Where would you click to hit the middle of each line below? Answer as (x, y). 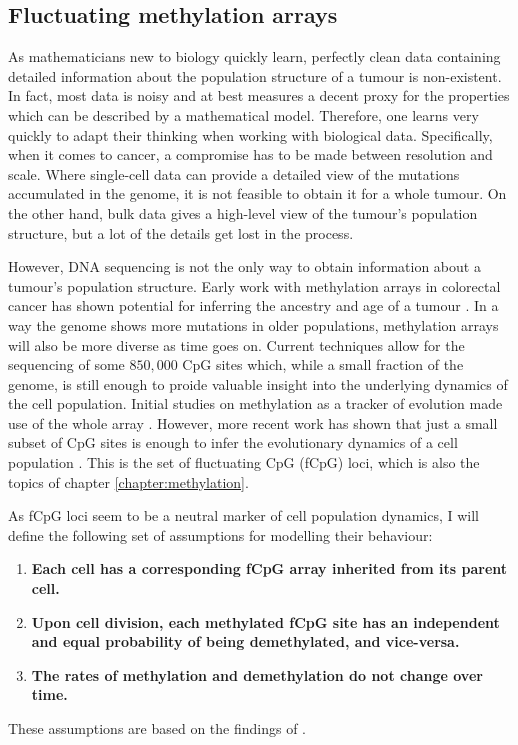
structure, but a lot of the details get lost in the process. (181, 232)
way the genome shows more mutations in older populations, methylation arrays (253, 324)
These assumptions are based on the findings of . (157, 728)
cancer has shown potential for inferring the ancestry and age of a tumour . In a (253, 305)
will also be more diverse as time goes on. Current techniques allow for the (236, 344)
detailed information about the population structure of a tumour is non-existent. (255, 75)
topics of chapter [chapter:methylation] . (128, 481)
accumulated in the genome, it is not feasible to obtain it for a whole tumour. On (257, 193)
